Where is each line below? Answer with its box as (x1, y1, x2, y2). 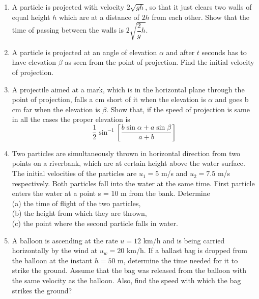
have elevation (12, 57, 56, 67)
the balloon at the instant (12, 255, 93, 265)
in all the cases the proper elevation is (12, 114, 130, 124)
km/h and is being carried (143, 235, 225, 245)
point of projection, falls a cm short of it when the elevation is (12, 94, 206, 105)
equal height (12, 11, 50, 22)
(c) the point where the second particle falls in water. (12, 218, 178, 229)
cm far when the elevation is (12, 104, 100, 114)
